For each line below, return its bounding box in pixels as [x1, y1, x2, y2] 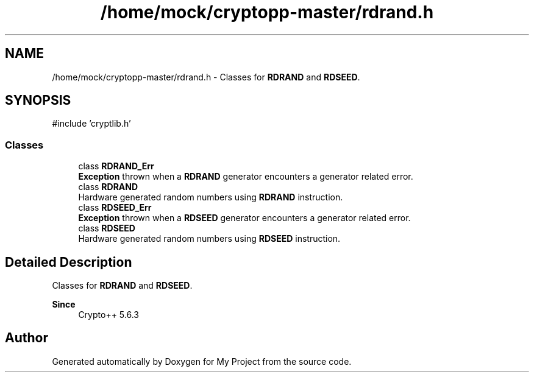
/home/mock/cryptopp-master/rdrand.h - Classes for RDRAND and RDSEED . [52, 71, 360, 82]
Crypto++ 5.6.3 [78, 309, 139, 320]
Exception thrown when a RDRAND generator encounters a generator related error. [78, 171, 413, 182]
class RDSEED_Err [78, 202, 152, 213]
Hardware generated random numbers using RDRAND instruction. [78, 192, 343, 203]
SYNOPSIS [5, 93, 71, 108]
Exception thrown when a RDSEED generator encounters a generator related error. [78, 213, 411, 224]
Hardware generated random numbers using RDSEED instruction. [78, 233, 341, 244]
